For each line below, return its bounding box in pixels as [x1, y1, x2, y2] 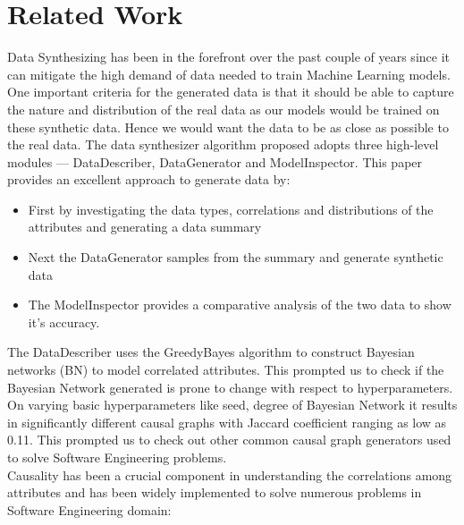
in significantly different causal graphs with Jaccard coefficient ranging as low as [7, 412, 447, 431]
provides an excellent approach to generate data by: [7, 170, 291, 189]
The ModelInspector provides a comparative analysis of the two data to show [28, 295, 451, 314]
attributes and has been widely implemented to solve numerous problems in [7, 483, 422, 502]
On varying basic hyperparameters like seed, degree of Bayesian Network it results [7, 395, 458, 414]
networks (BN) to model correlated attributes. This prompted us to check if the [7, 360, 444, 379]
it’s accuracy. [28, 312, 100, 331]
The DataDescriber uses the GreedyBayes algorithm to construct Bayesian [7, 343, 415, 361]
